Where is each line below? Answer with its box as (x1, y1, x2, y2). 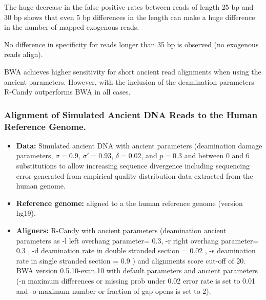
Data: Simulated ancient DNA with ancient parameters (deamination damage (16, 140, 262, 151)
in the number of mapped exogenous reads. (4, 22, 139, 32)
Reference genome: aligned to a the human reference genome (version (16, 197, 243, 208)
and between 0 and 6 (184, 150, 250, 161)
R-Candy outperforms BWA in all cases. (4, 86, 131, 97)
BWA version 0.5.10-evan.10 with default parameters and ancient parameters (16, 265, 258, 276)
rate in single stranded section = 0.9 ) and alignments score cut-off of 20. (16, 255, 246, 266)
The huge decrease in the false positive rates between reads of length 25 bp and (4, 2, 254, 12)
